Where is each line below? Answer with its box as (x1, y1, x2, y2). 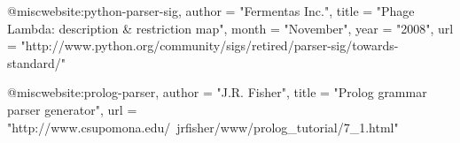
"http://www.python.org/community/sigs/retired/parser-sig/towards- (20, 36, 399, 55)
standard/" (7, 53, 66, 71)
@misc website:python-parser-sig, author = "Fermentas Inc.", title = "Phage (7, 2, 415, 19)
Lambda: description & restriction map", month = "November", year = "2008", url (7, 19, 454, 37)
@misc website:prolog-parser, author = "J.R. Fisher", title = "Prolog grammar (7, 83, 427, 102)
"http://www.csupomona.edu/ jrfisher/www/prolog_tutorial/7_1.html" (7, 117, 399, 136)
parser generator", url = (7, 100, 137, 118)
